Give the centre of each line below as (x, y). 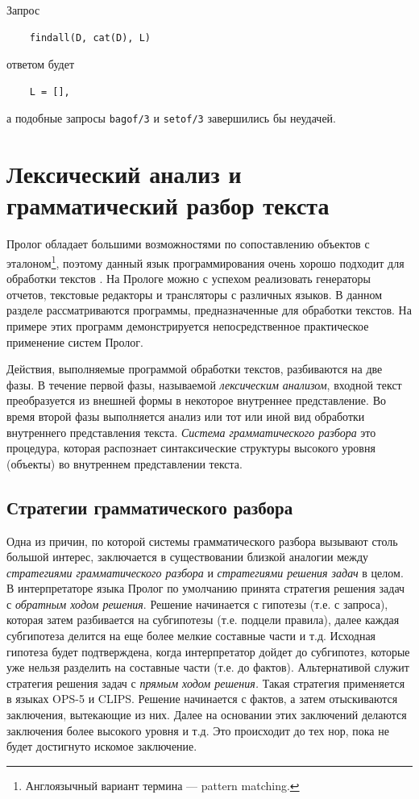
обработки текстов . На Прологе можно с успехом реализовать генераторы (189, 279)
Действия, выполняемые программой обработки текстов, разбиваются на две (195, 369)
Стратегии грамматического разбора (150, 507)
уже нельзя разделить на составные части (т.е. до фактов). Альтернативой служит (208, 667)
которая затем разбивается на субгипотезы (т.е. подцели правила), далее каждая (203, 620)
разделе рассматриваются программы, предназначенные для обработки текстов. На (209, 310)
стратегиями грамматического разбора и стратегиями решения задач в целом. (205, 572)
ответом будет (41, 64)
